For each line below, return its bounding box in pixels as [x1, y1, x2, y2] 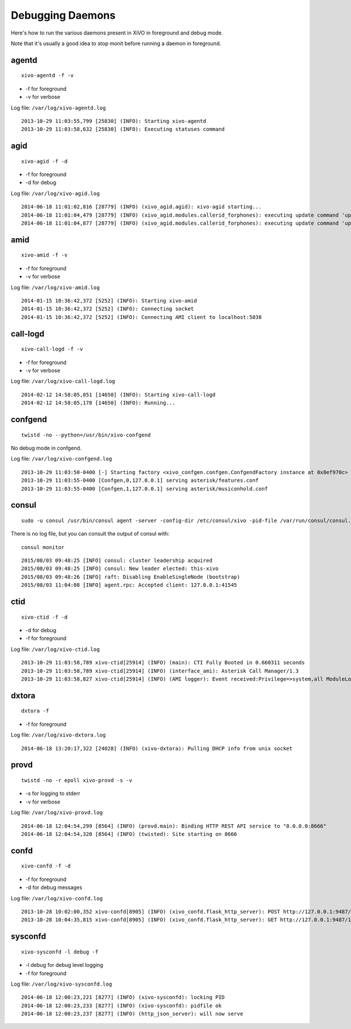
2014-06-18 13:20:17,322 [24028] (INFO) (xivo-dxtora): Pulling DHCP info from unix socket [21, 745, 292, 752]
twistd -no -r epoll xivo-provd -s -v [21, 777, 133, 784]
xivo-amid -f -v [21, 252, 68, 259]
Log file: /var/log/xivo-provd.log [11, 809, 103, 816]
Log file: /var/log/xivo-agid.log [11, 190, 100, 197]
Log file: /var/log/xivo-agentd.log [11, 104, 106, 111]
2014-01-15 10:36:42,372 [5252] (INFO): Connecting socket [21, 306, 194, 313]
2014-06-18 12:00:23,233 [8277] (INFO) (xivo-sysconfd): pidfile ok [21, 1002, 222, 1009]
